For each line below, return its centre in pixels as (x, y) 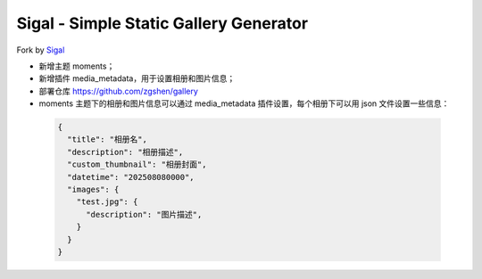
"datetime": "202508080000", (131, 177)
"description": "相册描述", (125, 152)
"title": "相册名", (107, 139)
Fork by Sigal (41, 50)
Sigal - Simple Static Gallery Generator (162, 23)
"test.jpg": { (107, 202)
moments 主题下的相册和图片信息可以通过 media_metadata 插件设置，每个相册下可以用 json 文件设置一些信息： (244, 103)
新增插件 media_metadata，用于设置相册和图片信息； (137, 78)
